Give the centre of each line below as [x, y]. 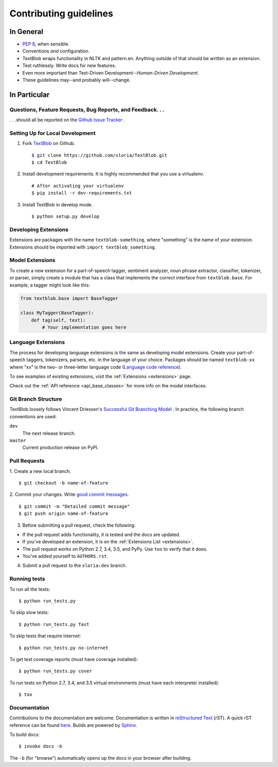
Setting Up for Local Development [53, 133]
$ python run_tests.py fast [54, 624]
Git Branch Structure [36, 399]
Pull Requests [27, 461]
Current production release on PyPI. [60, 448]
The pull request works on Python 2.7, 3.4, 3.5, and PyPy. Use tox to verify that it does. [115, 549]
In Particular [30, 94]
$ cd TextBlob [49, 163]
